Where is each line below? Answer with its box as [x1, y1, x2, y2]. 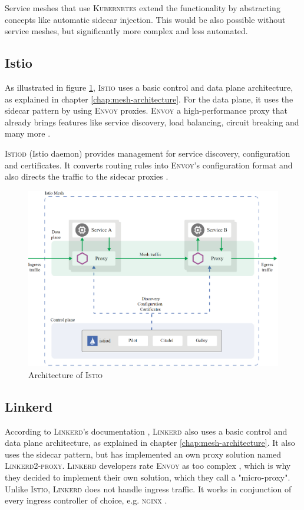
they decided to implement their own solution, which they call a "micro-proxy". [5, 471, 290, 483]
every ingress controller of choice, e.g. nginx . [5, 494, 167, 506]
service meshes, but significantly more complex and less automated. [5, 25, 248, 37]
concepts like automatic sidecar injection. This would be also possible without [5, 13, 286, 25]
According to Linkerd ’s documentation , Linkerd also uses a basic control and [5, 425, 288, 437]
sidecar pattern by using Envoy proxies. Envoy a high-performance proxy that [5, 104, 288, 117]
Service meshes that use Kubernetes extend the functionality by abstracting [5, 2, 280, 14]
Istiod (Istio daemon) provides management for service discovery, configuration [5, 147, 290, 159]
